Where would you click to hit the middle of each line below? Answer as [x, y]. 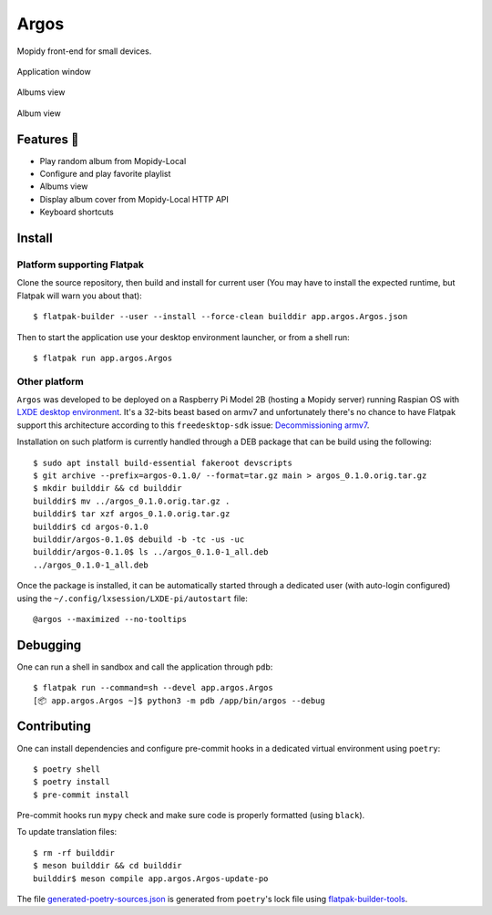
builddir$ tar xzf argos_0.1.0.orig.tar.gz [132, 514]
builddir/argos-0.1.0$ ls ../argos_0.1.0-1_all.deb [151, 552]
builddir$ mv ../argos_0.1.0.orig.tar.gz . [132, 501]
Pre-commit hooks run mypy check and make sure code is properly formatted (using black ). [191, 816]
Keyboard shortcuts [77, 212]
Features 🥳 [48, 139]
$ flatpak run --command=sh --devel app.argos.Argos [153, 688]
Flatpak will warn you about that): [80, 296]
